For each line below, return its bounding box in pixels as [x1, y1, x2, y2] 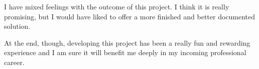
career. [4, 57, 25, 67]
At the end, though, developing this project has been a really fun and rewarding [4, 37, 250, 48]
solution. [4, 21, 31, 31]
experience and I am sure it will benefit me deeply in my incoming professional [4, 47, 246, 58]
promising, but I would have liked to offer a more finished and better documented [4, 11, 255, 21]
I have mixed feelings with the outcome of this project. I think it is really [4, 1, 229, 11]
